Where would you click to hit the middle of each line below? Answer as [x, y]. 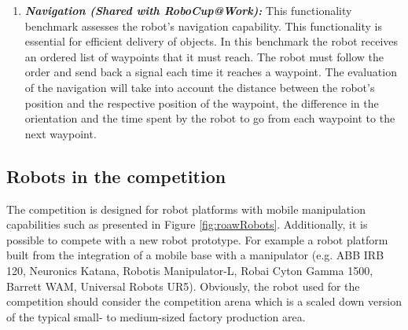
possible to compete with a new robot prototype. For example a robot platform [197, 239]
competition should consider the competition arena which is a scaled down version [204, 301]
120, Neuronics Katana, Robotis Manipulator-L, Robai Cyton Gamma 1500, [190, 270]
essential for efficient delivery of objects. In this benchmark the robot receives [211, 41]
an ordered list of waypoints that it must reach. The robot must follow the [204, 56]
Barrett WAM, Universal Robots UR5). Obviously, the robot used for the [183, 286]
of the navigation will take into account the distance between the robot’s [200, 87]
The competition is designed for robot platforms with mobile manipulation [186, 209]
